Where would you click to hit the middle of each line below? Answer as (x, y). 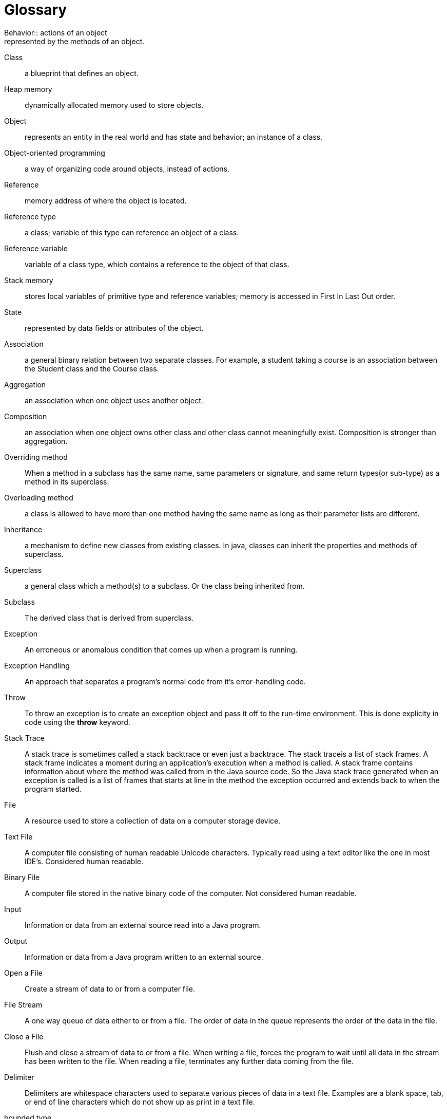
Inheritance (23, 529)
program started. (53, 789)
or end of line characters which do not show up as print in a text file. (140, 1102)
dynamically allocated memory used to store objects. (114, 105)
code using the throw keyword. (77, 722)
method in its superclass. (67, 481)
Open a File (23, 973)
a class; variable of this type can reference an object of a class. (132, 232)
